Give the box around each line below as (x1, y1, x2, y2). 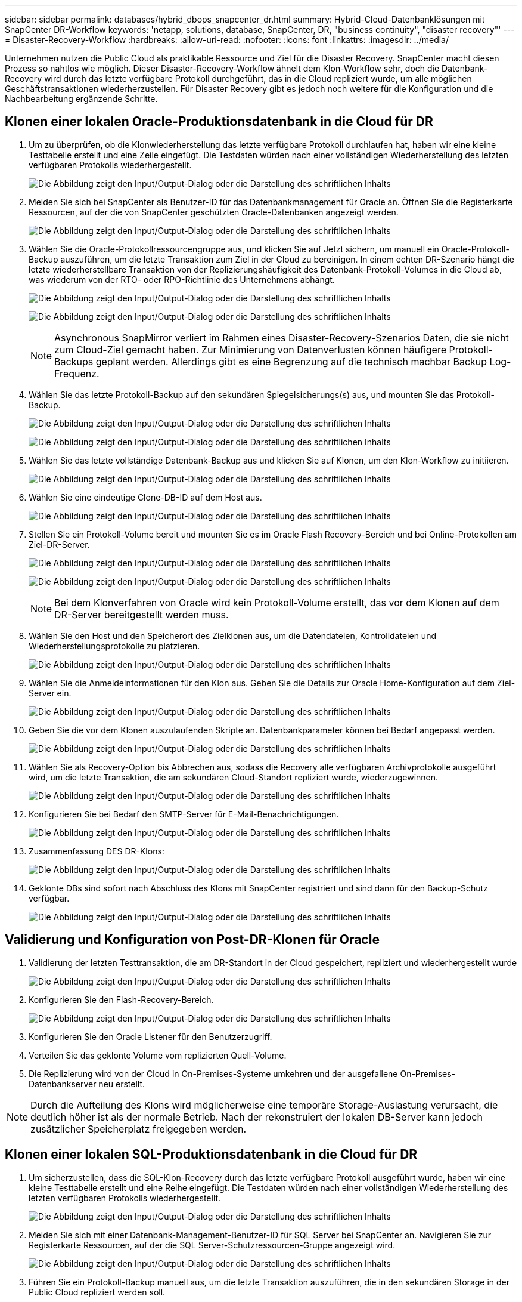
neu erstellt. (98, 1078, 145, 1089)
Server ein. (29, 687, 72, 698)
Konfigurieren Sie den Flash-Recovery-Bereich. (29, 994, 214, 1005)
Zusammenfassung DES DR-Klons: (29, 846, 164, 856)
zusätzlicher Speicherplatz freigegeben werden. (30, 1122, 247, 1135)
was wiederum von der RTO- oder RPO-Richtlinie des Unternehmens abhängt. (29, 274, 335, 285)
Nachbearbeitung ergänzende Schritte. (5, 94, 158, 104)
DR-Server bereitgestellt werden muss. (54, 608, 229, 621)
